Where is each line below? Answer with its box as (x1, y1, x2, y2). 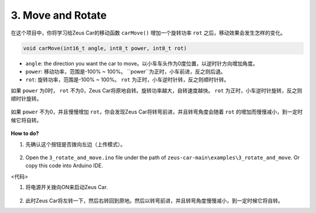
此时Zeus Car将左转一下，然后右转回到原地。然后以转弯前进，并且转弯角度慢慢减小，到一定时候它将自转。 (25, 197, 283, 204)
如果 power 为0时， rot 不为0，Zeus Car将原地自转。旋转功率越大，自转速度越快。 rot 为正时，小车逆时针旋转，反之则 (11, 87, 303, 94)
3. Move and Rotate (11, 9, 107, 22)
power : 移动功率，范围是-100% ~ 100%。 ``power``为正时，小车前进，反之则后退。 (25, 68, 226, 75)
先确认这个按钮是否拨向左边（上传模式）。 (25, 140, 126, 147)
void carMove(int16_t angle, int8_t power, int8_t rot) (23, 44, 187, 51)
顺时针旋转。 (11, 95, 42, 102)
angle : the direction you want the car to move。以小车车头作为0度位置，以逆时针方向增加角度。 (25, 60, 259, 67)
